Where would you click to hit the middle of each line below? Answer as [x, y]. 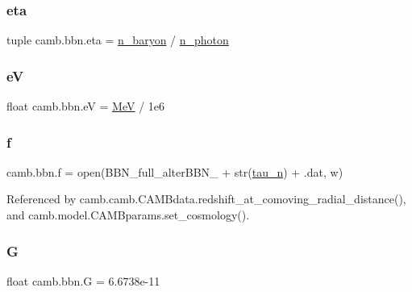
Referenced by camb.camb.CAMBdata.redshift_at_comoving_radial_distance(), [206, 199]
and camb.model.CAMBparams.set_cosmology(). [128, 215]
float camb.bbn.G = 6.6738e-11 [83, 280]
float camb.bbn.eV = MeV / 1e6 [86, 106]
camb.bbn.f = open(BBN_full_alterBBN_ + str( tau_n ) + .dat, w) [175, 171]
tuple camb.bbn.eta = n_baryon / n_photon [118, 40]
